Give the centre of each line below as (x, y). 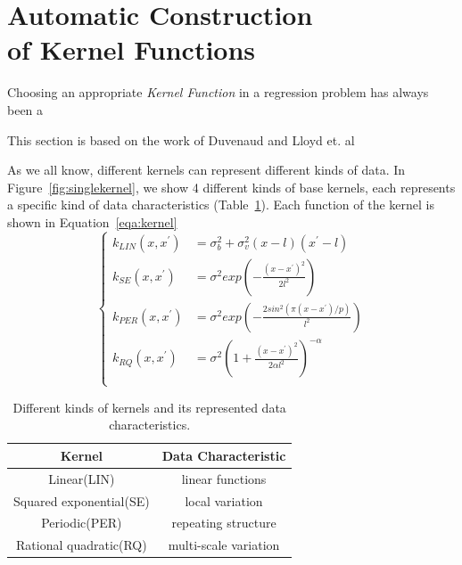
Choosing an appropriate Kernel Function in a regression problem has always (218, 92)
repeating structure (224, 523)
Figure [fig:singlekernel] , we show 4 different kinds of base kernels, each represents (231, 187)
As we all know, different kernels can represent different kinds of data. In (206, 170)
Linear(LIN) (82, 478)
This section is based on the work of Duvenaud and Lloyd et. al (181, 139)
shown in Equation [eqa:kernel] (92, 221)
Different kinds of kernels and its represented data (149, 407)
